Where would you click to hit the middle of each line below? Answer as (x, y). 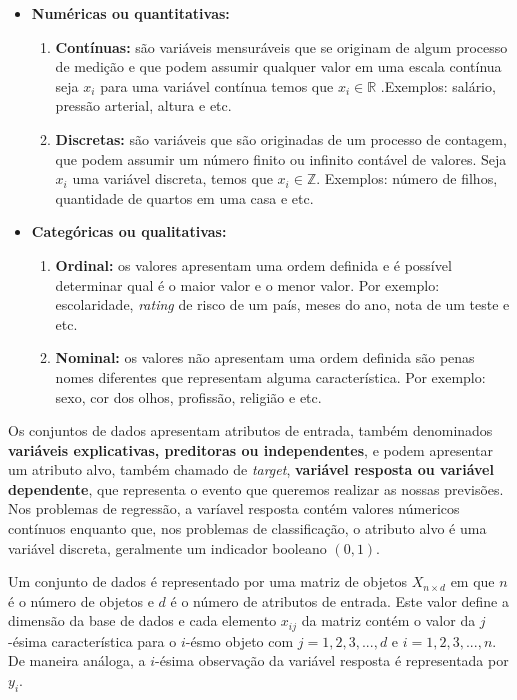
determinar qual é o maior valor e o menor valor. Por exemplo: (247, 284)
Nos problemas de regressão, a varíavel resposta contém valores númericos (234, 508)
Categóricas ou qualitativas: (129, 231)
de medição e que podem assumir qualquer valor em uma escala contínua (278, 66)
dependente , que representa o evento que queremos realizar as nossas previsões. (256, 488)
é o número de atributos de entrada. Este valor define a (339, 600)
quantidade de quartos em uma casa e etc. (184, 197)
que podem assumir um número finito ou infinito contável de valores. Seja (281, 158)
